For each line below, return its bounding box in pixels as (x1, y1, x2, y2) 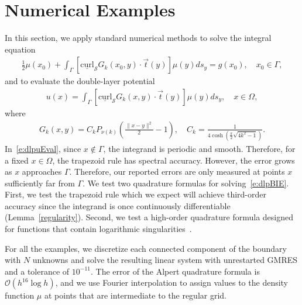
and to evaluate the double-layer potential (5, 75, 155, 87)
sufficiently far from (5, 176, 75, 189)
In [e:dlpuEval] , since (5, 142, 81, 154)
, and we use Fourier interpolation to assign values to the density (55, 276, 289, 289)
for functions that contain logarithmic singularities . (5, 223, 192, 235)
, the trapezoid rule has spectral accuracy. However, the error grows (52, 154, 295, 166)
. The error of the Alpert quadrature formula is (90, 265, 260, 277)
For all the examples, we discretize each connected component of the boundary (5, 242, 287, 254)
